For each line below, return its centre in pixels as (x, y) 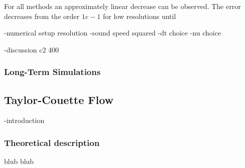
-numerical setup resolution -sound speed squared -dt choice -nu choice (113, 33)
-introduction (24, 120)
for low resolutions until (139, 16)
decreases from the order (42, 16)
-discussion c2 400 (32, 49)
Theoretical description (52, 142)
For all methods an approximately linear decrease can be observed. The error (122, 6)
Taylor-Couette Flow (59, 99)
